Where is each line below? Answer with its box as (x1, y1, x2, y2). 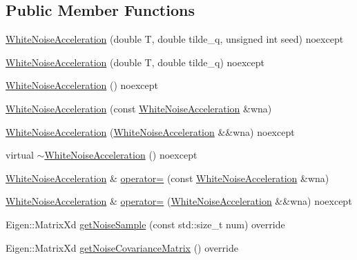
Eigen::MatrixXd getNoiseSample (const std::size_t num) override (6, 217, 285, 231)
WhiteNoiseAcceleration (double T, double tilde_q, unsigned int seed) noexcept (6, 32, 344, 46)
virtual (6, 148, 34, 162)
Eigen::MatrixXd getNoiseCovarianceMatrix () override (6, 240, 238, 254)
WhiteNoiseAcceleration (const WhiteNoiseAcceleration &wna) (6, 101, 272, 115)
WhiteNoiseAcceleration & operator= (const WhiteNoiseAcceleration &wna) (6, 170, 329, 185)
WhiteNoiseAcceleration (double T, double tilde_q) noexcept (6, 54, 265, 69)
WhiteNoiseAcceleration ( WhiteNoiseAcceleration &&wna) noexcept (6, 124, 295, 139)
